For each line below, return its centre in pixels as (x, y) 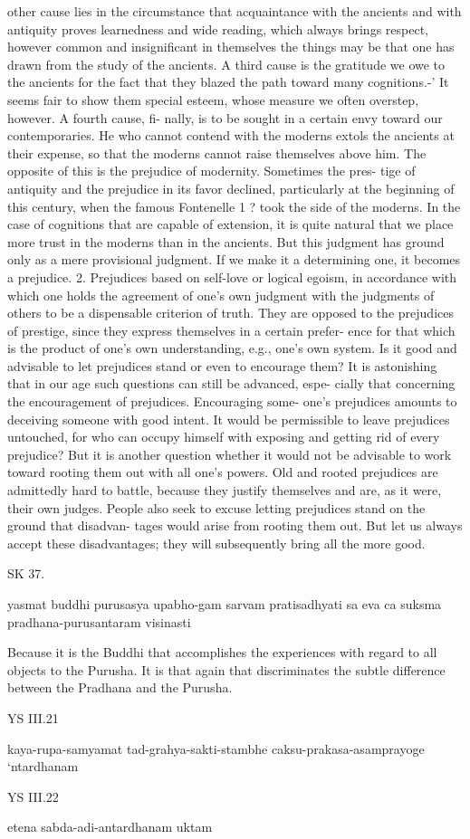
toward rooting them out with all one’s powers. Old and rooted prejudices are (223, 472)
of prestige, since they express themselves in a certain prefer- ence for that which (231, 330)
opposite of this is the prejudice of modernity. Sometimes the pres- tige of (211, 171)
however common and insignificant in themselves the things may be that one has (231, 47)
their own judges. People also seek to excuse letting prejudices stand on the (216, 507)
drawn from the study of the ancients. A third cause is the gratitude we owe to (226, 64)
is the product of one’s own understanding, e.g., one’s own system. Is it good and (232, 348)
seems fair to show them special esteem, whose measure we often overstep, (213, 99)
